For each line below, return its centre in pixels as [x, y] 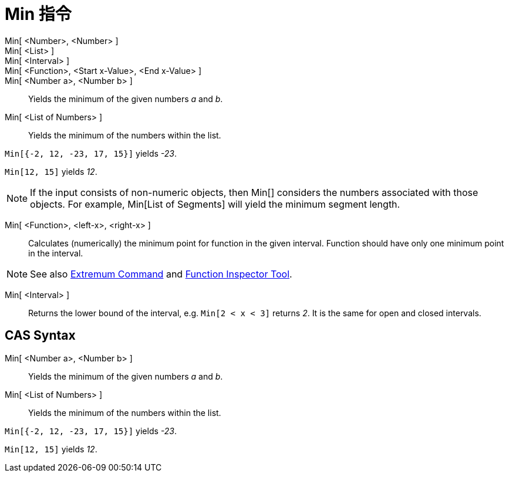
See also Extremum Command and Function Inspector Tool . [161, 274]
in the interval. [56, 253]
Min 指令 [38, 14]
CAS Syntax [40, 336]
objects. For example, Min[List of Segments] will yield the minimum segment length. [215, 204]
